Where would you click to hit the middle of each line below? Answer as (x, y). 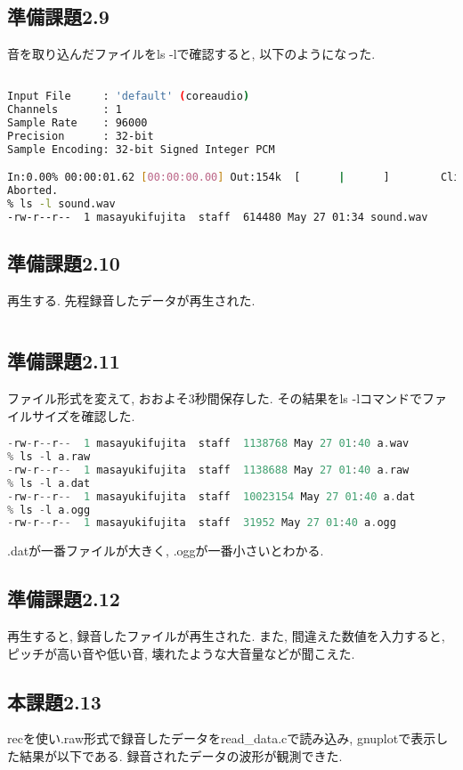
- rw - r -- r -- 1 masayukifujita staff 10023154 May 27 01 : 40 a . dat (211, 496)
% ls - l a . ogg (49, 510)
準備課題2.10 (64, 263)
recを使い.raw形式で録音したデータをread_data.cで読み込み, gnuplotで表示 (222, 738)
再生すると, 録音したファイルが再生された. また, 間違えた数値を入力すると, (226, 636)
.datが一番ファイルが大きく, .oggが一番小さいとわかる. (166, 551)
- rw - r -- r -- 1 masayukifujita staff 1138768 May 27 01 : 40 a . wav (208, 444)
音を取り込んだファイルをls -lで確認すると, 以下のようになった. (191, 54)
